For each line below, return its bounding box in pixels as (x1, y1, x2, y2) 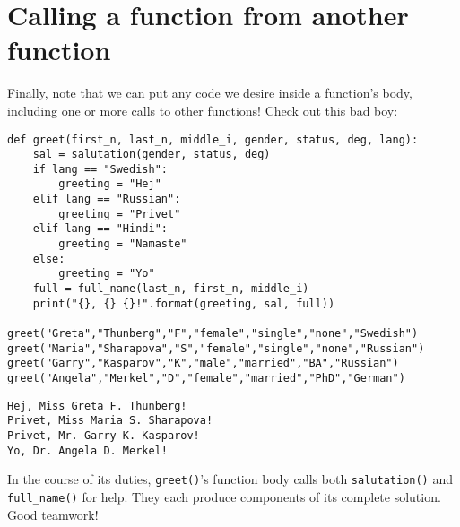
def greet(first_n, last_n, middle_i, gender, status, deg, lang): (7, 133, 419, 146)
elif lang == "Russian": (32, 193, 181, 206)
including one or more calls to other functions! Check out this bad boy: (7, 100, 398, 119)
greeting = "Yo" (58, 267, 155, 281)
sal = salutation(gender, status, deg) (32, 148, 271, 161)
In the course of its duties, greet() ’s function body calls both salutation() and (7, 470, 453, 488)
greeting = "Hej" (58, 177, 161, 191)
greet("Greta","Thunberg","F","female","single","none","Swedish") (7, 327, 419, 341)
